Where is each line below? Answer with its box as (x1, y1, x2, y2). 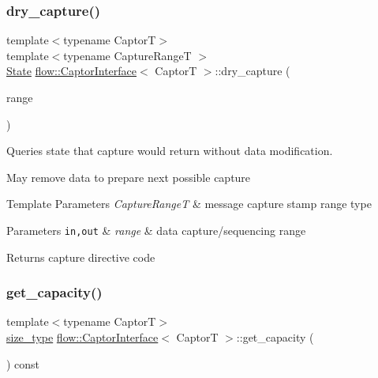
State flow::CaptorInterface (6, 62, 137, 79)
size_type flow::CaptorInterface (6, 329, 159, 346)
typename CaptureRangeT (63, 47, 192, 63)
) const (6, 355, 40, 372)
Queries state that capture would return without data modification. (6, 142, 333, 159)
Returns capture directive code (6, 248, 155, 265)
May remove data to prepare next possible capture (6, 168, 251, 185)
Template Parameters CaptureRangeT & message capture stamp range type (6, 195, 372, 212)
